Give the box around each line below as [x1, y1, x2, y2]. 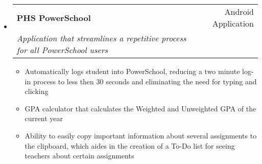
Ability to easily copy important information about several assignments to [25, 130, 257, 140]
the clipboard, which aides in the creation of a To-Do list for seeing [25, 140, 235, 151]
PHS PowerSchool [16, 11, 91, 24]
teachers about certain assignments [25, 150, 134, 161]
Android [224, 6, 254, 17]
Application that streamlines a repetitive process [16, 32, 186, 44]
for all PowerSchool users [16, 44, 108, 56]
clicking [25, 86, 49, 97]
